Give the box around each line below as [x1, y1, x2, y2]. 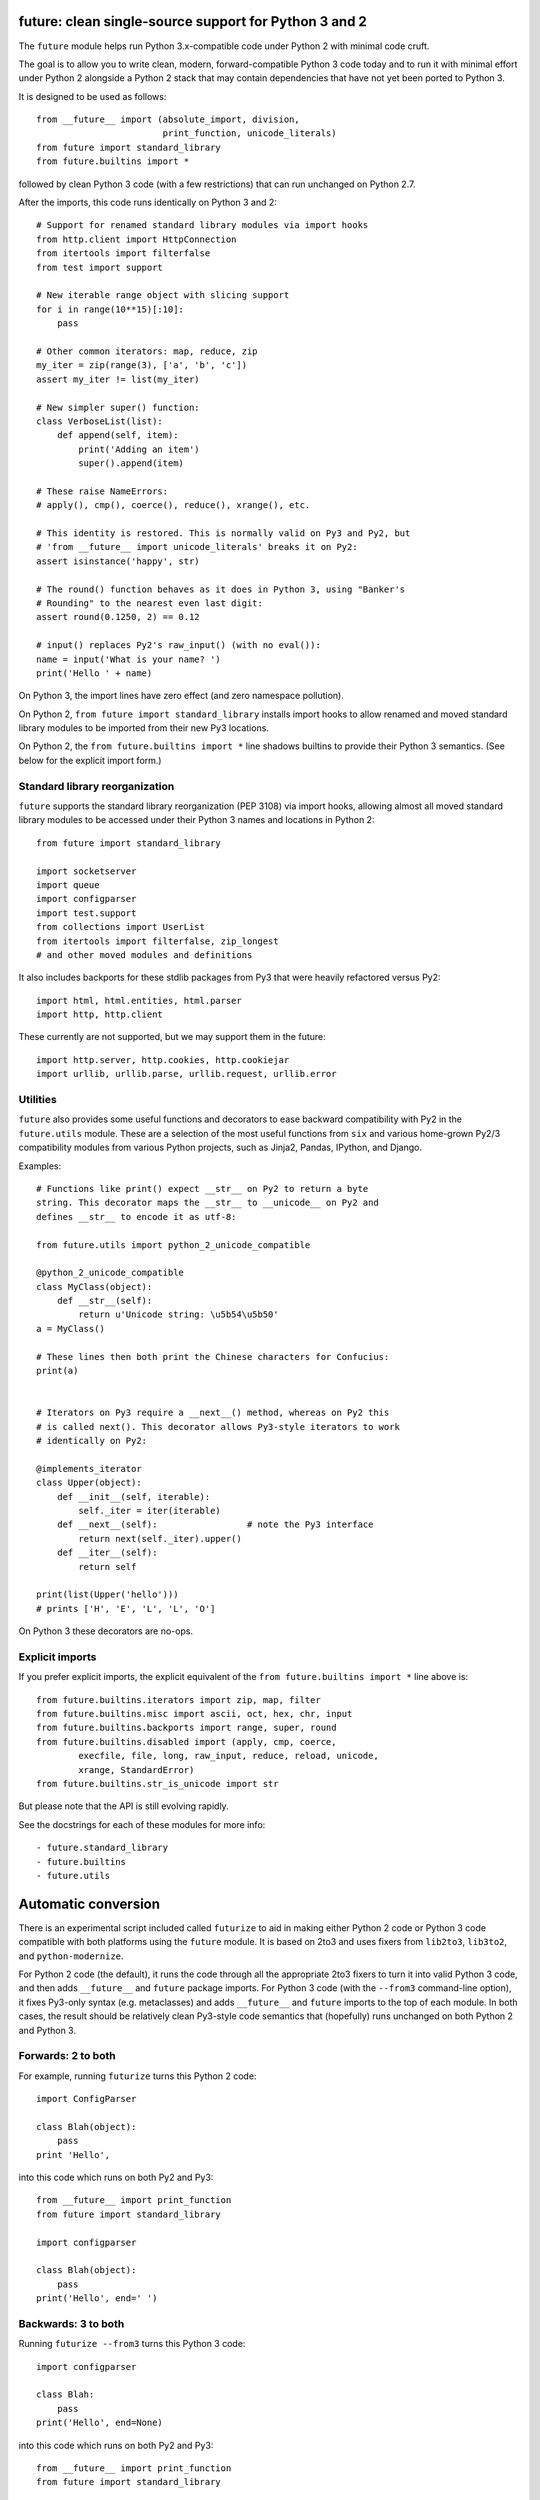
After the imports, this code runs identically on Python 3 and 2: [18, 196, 277, 209]
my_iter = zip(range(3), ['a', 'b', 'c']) [36, 360, 248, 371]
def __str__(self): [56, 1295, 153, 1307]
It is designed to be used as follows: [18, 90, 167, 102]
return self [78, 1561, 137, 1572]
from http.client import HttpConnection [36, 233, 237, 245]
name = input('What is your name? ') [36, 653, 222, 665]
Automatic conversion [18, 1895, 160, 1912]
